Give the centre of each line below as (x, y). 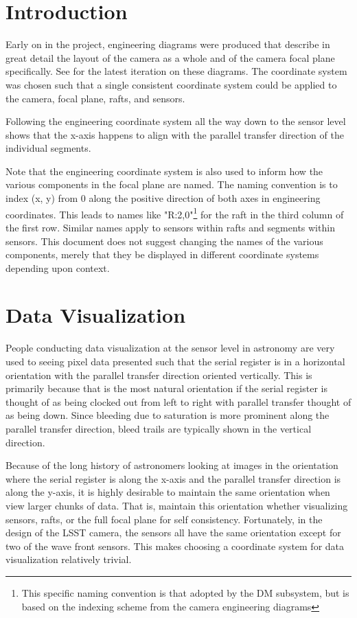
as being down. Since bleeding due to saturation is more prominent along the (168, 415)
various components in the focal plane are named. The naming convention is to (172, 184)
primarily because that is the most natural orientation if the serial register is (166, 388)
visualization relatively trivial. (69, 559)
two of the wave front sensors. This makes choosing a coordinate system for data (175, 546)
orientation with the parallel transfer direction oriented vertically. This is (159, 375)
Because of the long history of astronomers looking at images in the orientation (172, 465)
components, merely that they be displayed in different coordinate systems (162, 254)
